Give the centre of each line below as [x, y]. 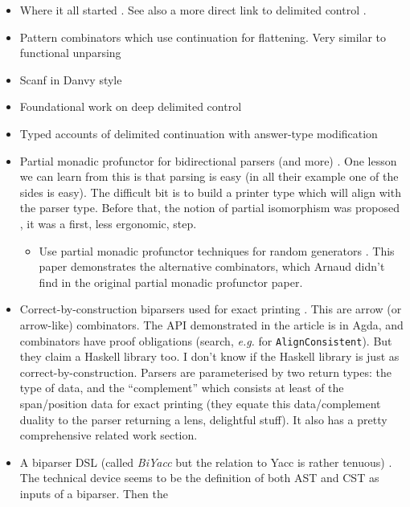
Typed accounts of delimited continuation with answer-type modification [199, 133]
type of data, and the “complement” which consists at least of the [182, 388]
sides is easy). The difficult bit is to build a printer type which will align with [210, 192]
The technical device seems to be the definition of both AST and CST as [199, 478]
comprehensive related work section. [109, 435]
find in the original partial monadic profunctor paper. [171, 282]
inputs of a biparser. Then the [94, 493]
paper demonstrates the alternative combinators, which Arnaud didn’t [212, 266]
